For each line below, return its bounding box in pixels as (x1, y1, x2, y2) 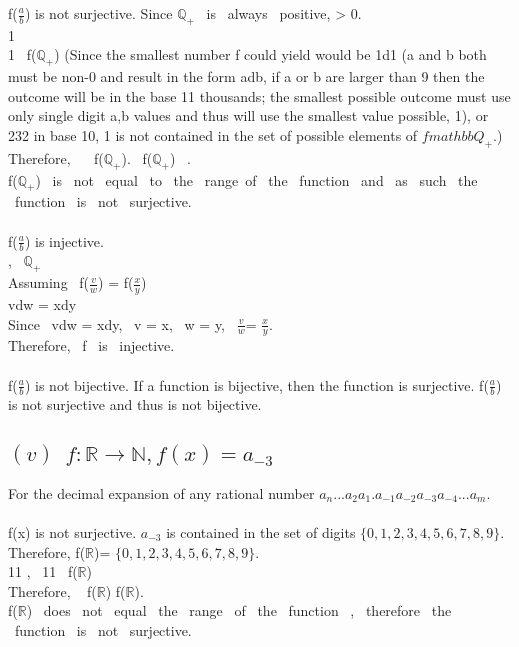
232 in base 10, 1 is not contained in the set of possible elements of (8, 124, 418, 145)
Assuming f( (8, 272, 90, 293)
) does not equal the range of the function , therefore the (26, 600, 452, 621)
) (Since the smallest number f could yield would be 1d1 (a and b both (54, 44, 487, 65)
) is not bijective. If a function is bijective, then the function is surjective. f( (24, 374, 489, 395)
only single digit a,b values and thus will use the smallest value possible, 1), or (8, 105, 489, 126)
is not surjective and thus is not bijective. (8, 394, 262, 415)
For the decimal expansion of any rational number (8, 482, 315, 503)
